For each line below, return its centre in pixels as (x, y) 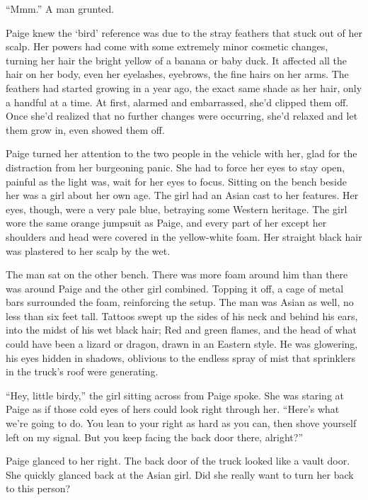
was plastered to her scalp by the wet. (88, 250)
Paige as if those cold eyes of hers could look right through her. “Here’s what (173, 409)
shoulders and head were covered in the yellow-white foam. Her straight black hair (184, 236)
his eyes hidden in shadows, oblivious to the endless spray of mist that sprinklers (181, 357)
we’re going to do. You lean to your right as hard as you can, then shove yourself (181, 423)
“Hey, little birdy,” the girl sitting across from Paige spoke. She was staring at (175, 395)
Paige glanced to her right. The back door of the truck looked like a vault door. (178, 461)
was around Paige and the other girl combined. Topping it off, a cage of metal (175, 288)
